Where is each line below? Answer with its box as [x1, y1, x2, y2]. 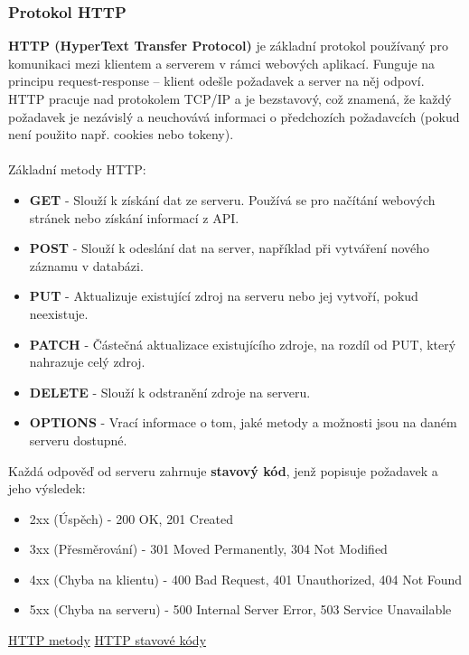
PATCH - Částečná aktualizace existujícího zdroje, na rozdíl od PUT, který [29, 334, 456, 353]
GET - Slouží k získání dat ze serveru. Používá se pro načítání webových [29, 190, 436, 209]
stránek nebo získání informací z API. [29, 208, 239, 227]
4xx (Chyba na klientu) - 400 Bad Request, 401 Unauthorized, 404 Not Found [29, 569, 463, 588]
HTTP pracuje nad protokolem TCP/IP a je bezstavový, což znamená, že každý [8, 89, 452, 108]
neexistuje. [29, 304, 89, 323]
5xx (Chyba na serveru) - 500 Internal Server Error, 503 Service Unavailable [29, 600, 452, 619]
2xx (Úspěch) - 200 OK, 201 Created [29, 509, 234, 528]
